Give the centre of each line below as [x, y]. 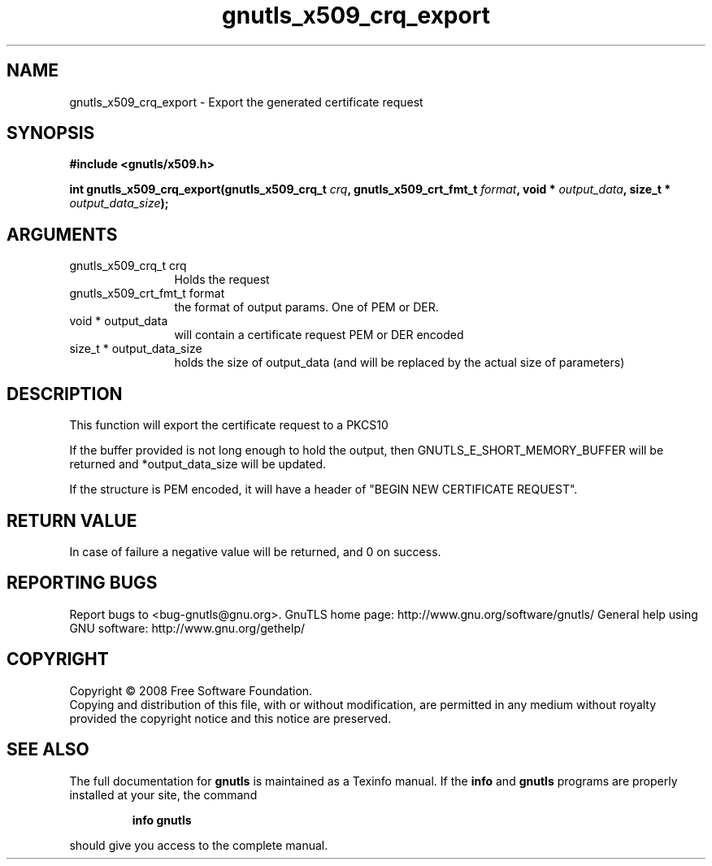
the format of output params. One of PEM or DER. [306, 307]
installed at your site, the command [163, 794]
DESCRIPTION [65, 394]
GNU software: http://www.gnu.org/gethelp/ [187, 628]
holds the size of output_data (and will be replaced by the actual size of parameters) [399, 363]
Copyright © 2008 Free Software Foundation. [191, 690]
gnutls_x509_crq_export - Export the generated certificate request [246, 102]
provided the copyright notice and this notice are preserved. [230, 718]
